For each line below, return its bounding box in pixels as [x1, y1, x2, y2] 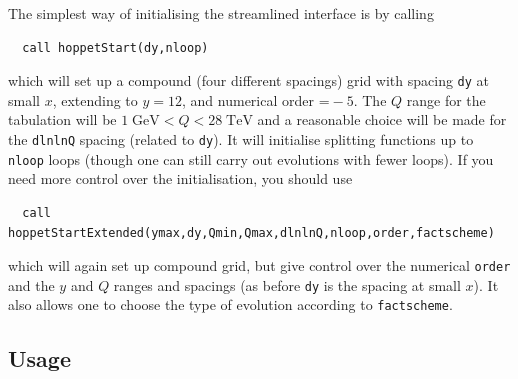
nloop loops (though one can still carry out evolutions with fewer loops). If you [8, 148, 494, 169]
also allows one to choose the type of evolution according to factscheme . [8, 294, 453, 315]
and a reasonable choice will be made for [257, 109, 507, 130]
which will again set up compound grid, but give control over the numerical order [8, 255, 511, 276]
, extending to [52, 89, 138, 110]
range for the [406, 89, 486, 110]
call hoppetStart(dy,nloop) [22, 40, 209, 55]
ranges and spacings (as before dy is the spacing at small [113, 274, 461, 295]
